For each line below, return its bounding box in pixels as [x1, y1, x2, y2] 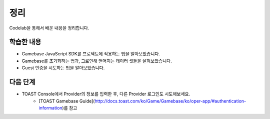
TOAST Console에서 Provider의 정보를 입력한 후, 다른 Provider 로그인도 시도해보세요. [21, 91, 190, 97]
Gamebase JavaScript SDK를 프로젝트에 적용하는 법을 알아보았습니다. [21, 51, 160, 57]
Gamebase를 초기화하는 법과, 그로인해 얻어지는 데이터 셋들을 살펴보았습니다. [21, 58, 172, 64]
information [38, 105, 62, 111]
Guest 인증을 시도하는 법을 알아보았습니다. [21, 65, 105, 71]
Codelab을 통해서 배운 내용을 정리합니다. [9, 25, 89, 31]
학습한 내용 [9, 38, 41, 46]
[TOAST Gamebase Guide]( [38, 98, 95, 104]
